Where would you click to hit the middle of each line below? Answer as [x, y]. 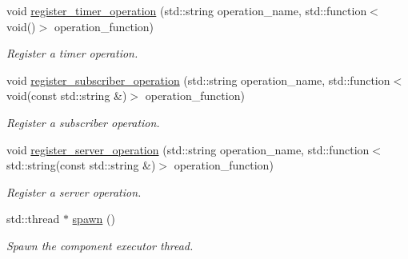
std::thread [33, 219]
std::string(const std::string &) [81, 165]
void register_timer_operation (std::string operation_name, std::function [187, 10]
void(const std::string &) [67, 96]
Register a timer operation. [72, 53]
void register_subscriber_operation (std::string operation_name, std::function [198, 80]
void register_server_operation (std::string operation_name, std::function [188, 149]
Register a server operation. [74, 191]
